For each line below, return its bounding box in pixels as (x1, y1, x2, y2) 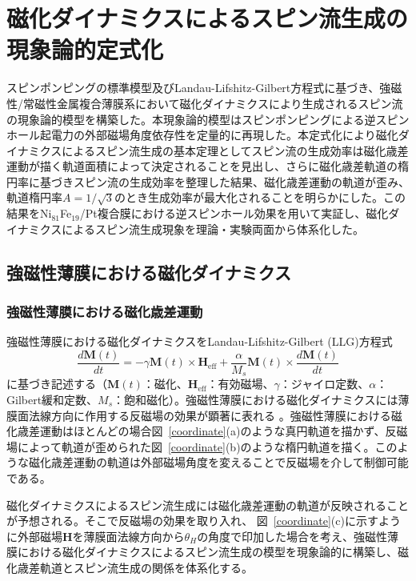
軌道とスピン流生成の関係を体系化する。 (39, 559, 253, 575)
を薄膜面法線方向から (72, 527, 185, 544)
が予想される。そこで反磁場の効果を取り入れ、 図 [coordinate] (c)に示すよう (6, 512, 401, 529)
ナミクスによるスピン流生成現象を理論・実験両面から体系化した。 (17, 220, 364, 237)
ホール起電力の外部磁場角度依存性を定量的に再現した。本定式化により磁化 (6, 126, 398, 143)
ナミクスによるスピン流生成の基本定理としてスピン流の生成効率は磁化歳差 (17, 142, 409, 158)
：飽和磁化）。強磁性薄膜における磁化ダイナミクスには (113, 391, 398, 407)
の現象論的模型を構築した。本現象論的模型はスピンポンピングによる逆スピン (6, 110, 410, 127)
